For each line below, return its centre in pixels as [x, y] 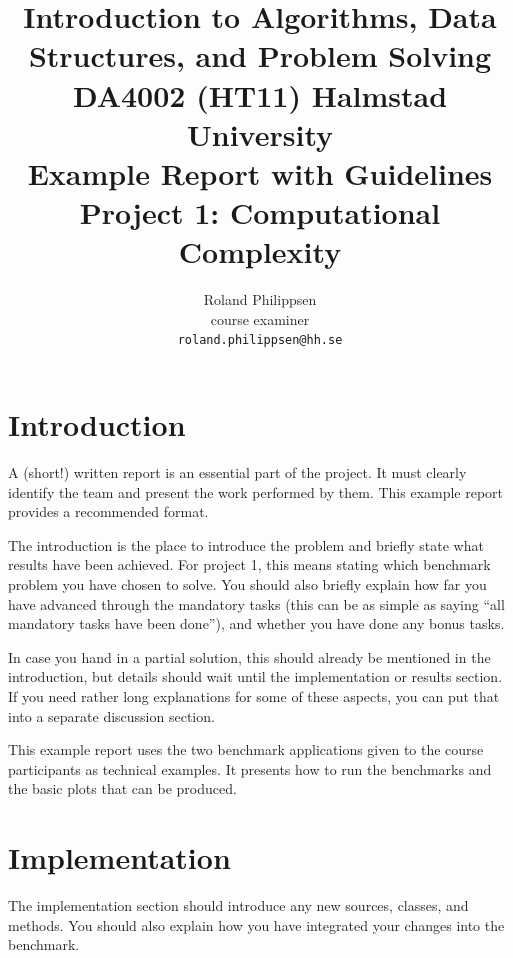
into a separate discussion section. [111, 715]
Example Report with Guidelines [260, 172]
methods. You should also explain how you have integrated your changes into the [256, 924]
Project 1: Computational [260, 212]
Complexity [260, 251]
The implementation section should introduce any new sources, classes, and [238, 905]
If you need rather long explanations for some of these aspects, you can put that [254, 695]
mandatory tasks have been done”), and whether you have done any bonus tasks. [256, 623]
